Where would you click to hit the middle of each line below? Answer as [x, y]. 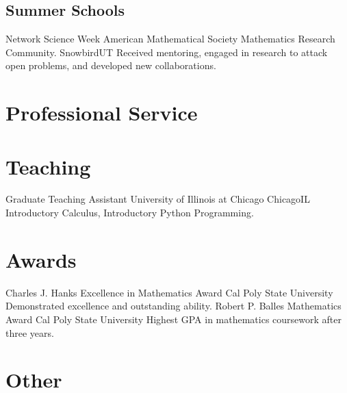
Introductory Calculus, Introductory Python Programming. [130, 213]
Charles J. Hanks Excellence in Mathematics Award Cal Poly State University [169, 292]
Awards [41, 259]
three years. [30, 332]
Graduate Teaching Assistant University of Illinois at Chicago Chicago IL [158, 199]
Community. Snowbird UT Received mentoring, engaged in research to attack [167, 52]
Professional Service [102, 113]
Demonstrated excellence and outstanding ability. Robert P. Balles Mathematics [173, 306]
